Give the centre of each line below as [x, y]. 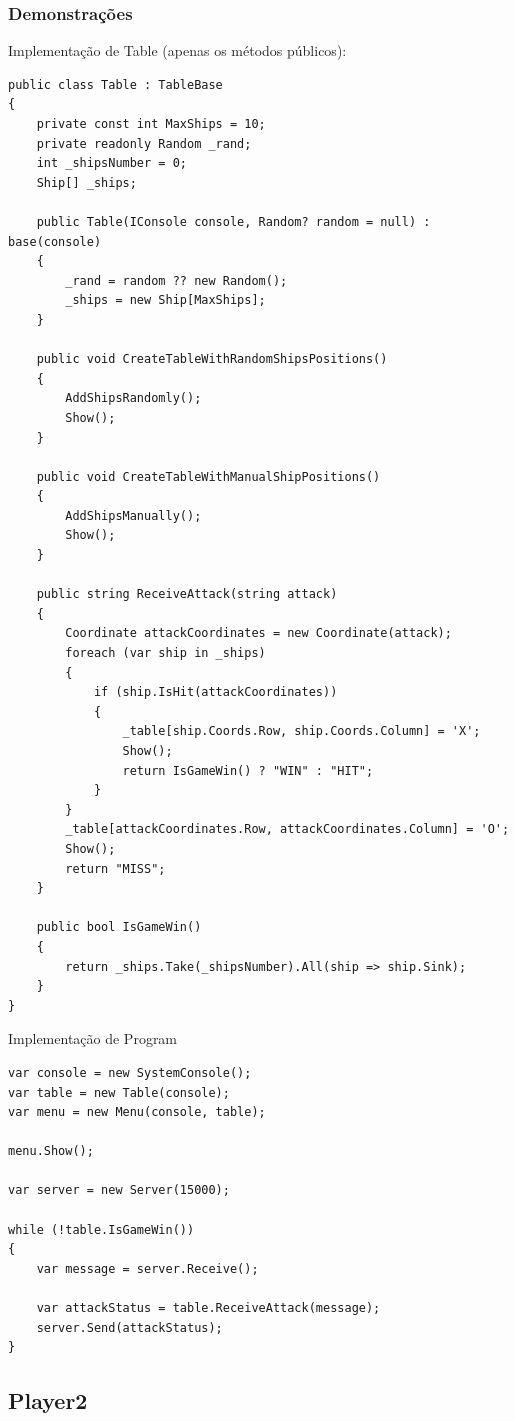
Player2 [48, 1400]
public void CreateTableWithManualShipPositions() [208, 476]
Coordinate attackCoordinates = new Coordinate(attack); [258, 633]
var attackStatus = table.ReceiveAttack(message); [208, 1308]
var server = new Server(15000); [119, 1190]
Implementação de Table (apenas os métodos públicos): [177, 50]
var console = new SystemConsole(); [130, 1072]
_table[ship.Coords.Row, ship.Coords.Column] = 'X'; [301, 731]
